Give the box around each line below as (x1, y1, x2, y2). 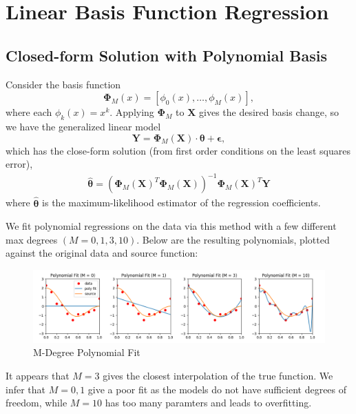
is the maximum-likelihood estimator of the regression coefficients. (42, 195, 321, 210)
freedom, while (6, 395, 67, 410)
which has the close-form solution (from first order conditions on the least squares (6, 143, 350, 157)
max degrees (6, 232, 58, 246)
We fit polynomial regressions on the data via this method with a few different (6, 219, 337, 233)
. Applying (109, 105, 154, 119)
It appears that (6, 368, 70, 383)
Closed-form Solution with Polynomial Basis (6, 44, 327, 66)
